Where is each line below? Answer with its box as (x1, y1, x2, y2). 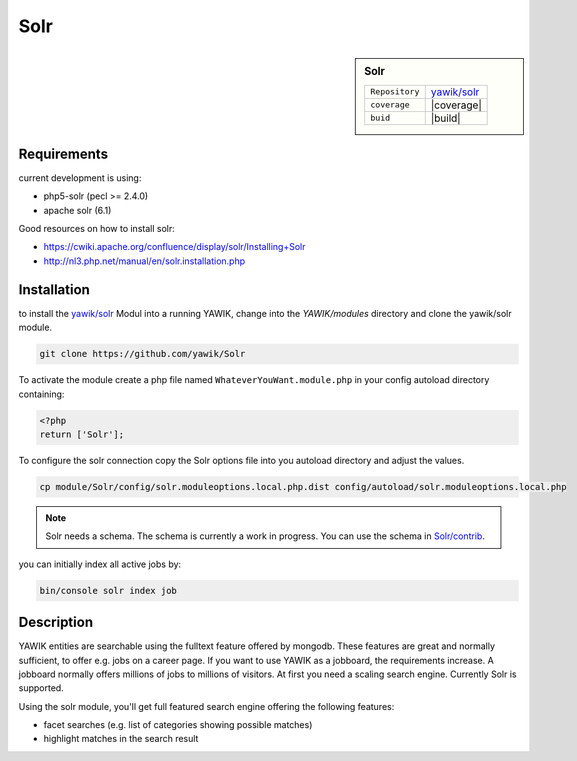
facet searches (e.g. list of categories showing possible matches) (43, 719, 313, 731)
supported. (18, 682, 64, 694)
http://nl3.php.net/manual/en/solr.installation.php (43, 255, 246, 267)
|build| (430, 111, 461, 125)
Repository (370, 86, 420, 97)
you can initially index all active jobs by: (18, 558, 182, 570)
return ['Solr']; (39, 428, 125, 440)
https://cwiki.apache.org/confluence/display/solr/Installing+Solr (43, 241, 306, 253)
